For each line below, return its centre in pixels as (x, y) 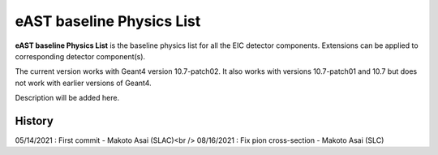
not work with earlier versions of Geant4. (83, 83)
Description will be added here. (67, 98)
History (34, 121)
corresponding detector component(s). (80, 56)
